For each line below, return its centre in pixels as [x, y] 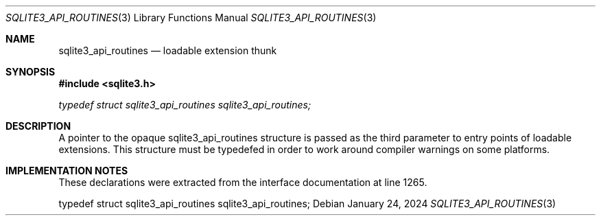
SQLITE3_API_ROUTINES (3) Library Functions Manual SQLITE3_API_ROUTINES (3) [191, 18]
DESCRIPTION [38, 126]
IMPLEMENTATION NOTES [67, 171]
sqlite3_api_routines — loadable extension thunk [168, 50]
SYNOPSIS [31, 72]
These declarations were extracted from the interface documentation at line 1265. [243, 182]
